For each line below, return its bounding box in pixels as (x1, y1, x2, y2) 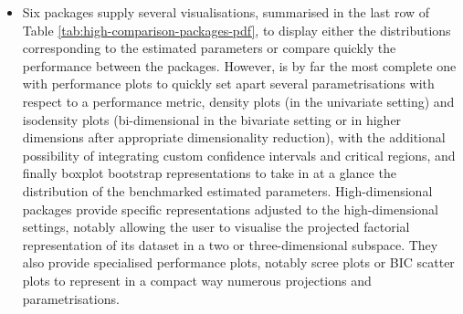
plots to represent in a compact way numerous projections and (22, 270, 372, 289)
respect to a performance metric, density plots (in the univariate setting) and (22, 91, 455, 110)
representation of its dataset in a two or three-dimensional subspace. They (22, 235, 438, 254)
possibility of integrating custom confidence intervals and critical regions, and (22, 145, 456, 164)
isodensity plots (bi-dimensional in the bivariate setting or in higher (22, 110, 402, 129)
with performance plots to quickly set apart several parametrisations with (22, 74, 435, 93)
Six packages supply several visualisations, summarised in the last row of (22, 3, 430, 21)
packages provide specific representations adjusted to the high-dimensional (22, 199, 438, 218)
